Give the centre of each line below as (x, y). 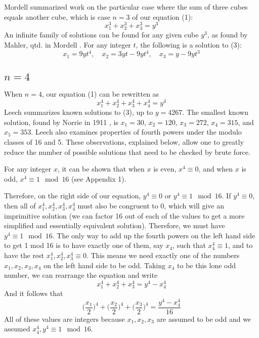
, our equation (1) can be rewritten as (100, 94)
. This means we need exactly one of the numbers (163, 255)
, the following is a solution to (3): (189, 45)
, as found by (227, 35)
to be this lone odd (207, 265)
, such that (189, 245)
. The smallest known (215, 112)
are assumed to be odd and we (204, 319)
